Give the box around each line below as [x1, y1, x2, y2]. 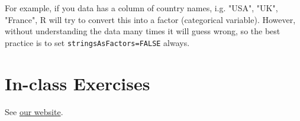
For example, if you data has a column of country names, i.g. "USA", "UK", [5, 2, 278, 14]
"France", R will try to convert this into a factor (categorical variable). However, [5, 13, 296, 25]
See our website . [5, 105, 63, 117]
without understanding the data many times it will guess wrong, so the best [5, 25, 280, 37]
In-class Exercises [5, 71, 150, 95]
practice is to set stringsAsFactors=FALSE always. [5, 36, 190, 48]
